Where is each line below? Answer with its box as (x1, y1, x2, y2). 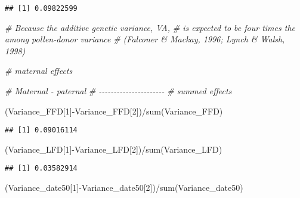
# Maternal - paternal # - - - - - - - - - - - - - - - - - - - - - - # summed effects (5, 85, 232, 97)
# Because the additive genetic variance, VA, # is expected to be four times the (5, 21, 295, 33)
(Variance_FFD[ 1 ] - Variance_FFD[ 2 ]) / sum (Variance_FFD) (5, 104, 223, 117)
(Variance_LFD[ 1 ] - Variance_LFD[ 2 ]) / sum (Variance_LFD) (5, 143, 222, 155)
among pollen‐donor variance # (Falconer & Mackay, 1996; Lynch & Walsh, (5, 33, 285, 45)
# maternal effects (5, 64, 73, 77)
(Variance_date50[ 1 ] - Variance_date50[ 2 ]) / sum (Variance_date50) (5, 181, 243, 194)
